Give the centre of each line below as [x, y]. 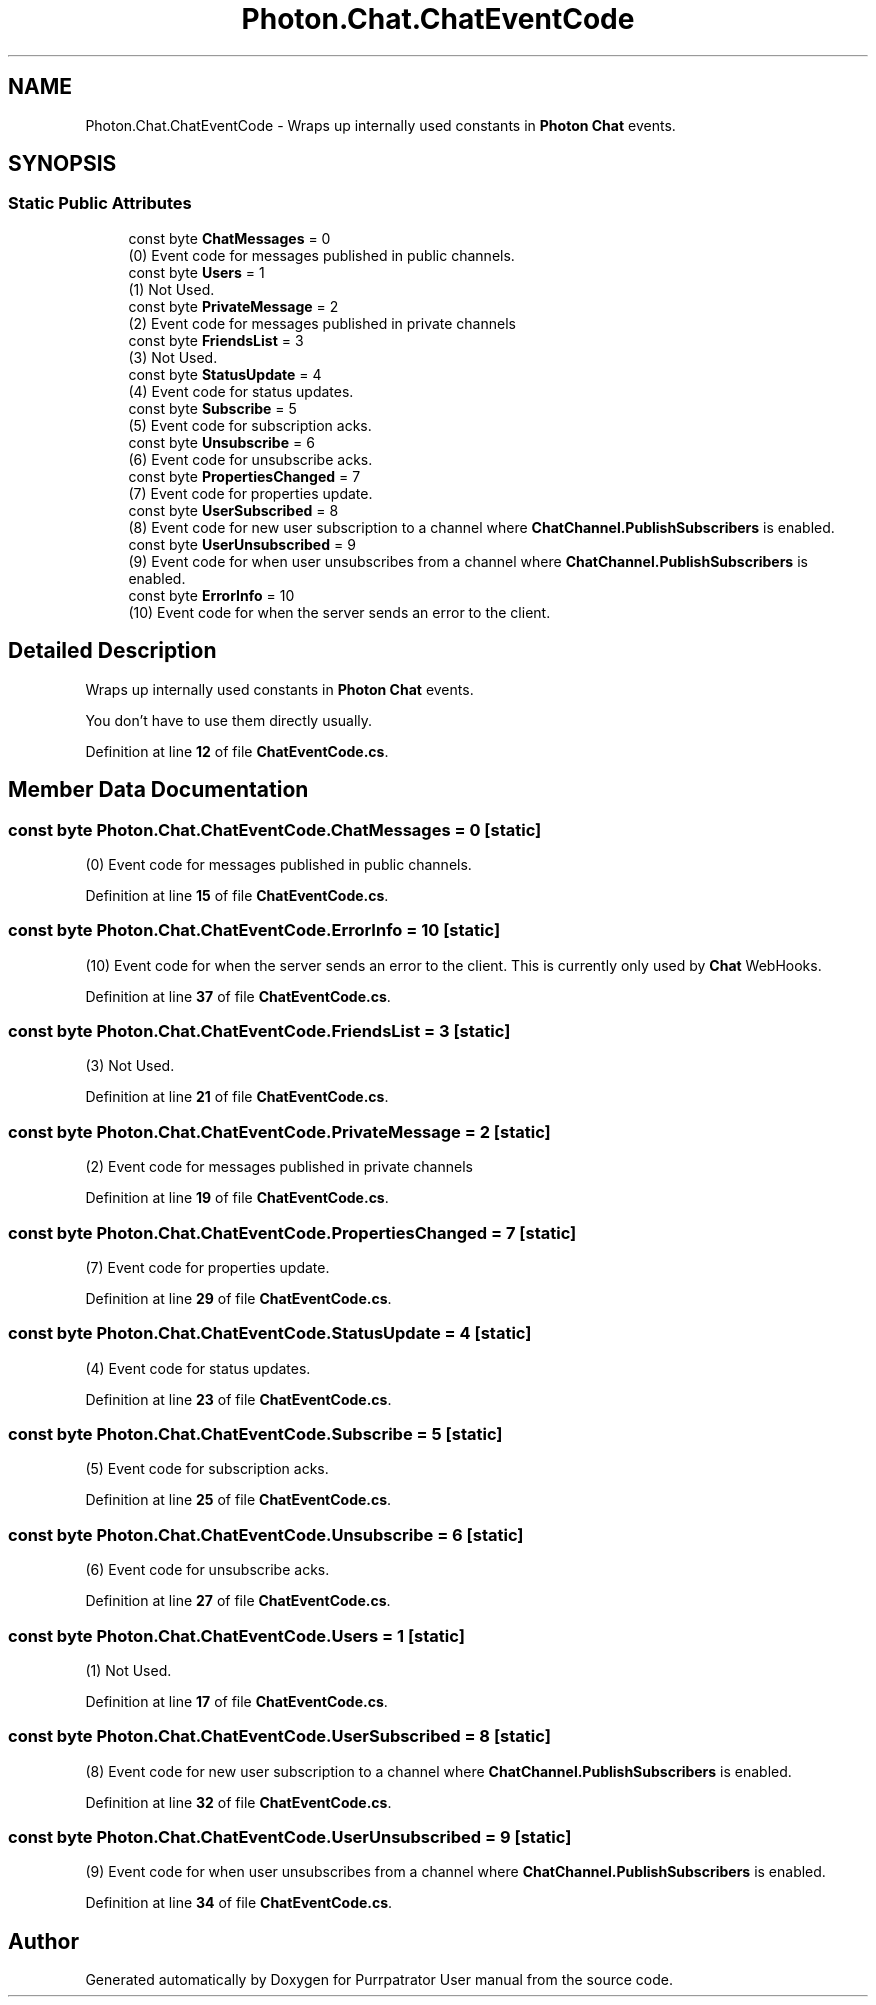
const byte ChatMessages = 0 [229, 238]
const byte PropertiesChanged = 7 [244, 476]
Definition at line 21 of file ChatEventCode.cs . [237, 1097]
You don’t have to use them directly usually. [229, 720]
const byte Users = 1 [196, 272]
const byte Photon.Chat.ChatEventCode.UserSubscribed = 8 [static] [279, 1736]
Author [43, 1941]
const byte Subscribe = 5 [212, 408]
